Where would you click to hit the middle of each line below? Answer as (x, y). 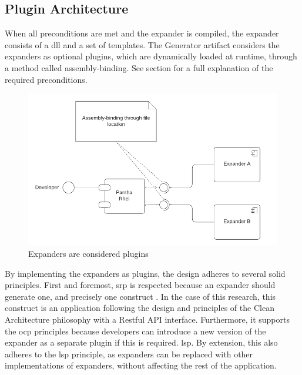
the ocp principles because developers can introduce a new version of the (135, 331)
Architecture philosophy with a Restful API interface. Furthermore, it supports (147, 319)
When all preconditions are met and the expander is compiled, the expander (142, 33)
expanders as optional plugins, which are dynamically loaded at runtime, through (151, 56)
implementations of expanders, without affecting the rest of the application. (141, 365)
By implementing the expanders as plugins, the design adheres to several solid (145, 273)
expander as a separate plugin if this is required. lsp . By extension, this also (141, 342)
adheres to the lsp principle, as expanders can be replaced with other (129, 354)
